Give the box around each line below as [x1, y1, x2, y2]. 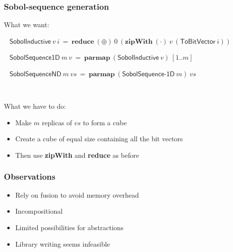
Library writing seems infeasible [15, 238, 110, 249]
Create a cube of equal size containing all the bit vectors [15, 134, 183, 144]
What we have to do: [4, 101, 66, 111]
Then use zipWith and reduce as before [15, 150, 140, 160]
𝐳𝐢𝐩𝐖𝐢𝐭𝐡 [125, 38, 153, 45]
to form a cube [83, 117, 127, 127]
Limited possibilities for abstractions [15, 222, 124, 232]
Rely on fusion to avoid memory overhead [15, 189, 139, 200]
